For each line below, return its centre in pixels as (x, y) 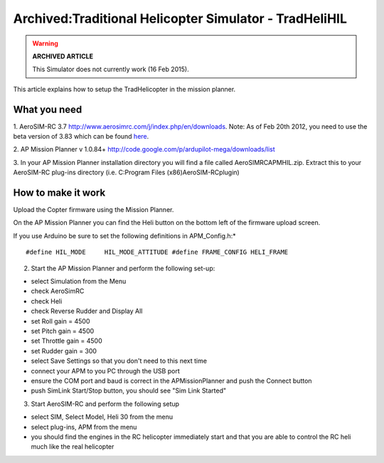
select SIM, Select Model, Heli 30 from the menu (102, 417)
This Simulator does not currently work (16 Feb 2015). (111, 69)
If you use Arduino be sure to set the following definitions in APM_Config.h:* (124, 235)
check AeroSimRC (58, 291)
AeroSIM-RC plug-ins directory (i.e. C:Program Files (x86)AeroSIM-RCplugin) (126, 172)
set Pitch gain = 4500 (63, 331)
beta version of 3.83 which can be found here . (81, 137)
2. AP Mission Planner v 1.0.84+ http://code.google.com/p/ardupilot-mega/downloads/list (144, 149)
